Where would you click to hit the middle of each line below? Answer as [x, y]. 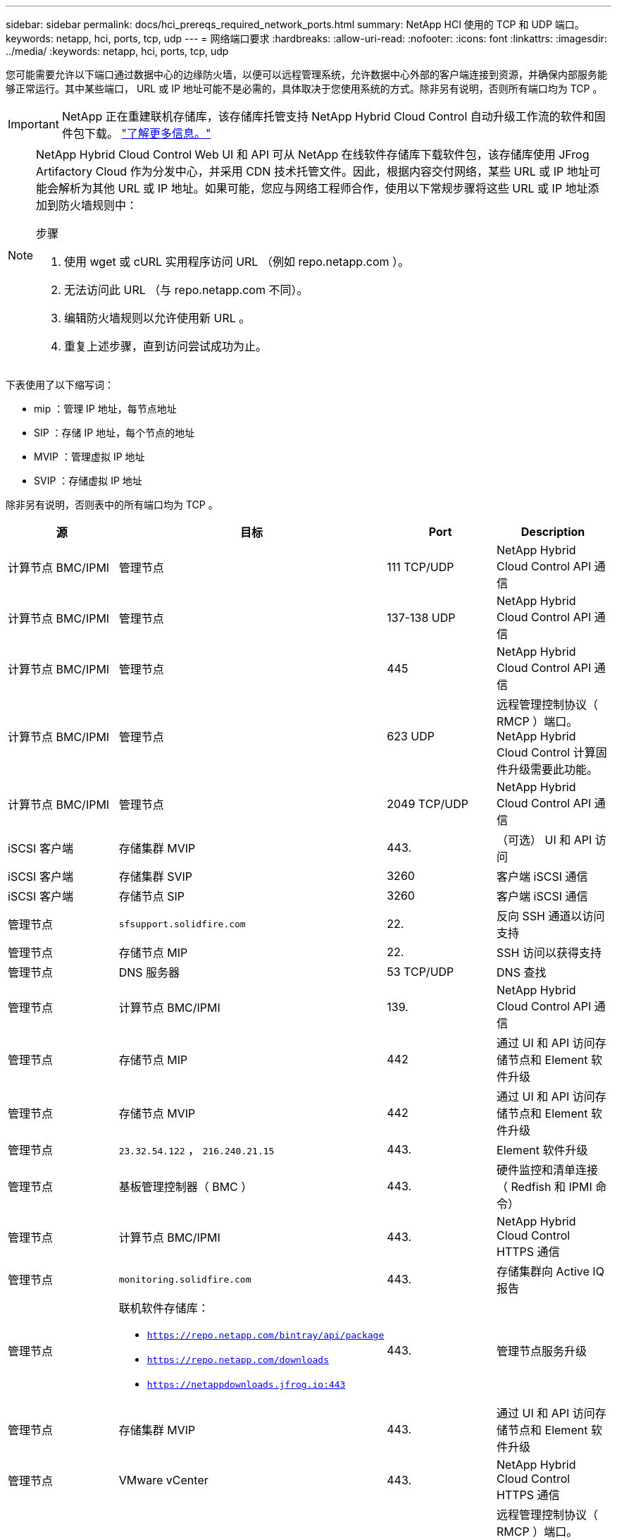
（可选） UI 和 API [544, 840]
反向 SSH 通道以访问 [551, 916]
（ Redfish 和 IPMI [544, 1187]
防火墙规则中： [98, 205]
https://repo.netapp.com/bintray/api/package [266, 1335]
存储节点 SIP [151, 896]
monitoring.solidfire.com [185, 1279]
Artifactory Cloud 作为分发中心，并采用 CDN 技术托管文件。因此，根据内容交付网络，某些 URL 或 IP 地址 [313, 171]
